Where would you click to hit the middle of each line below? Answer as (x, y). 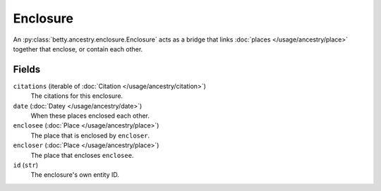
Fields (27, 69)
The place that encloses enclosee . (82, 155)
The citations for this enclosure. (77, 96)
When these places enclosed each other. (90, 116)
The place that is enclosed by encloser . (90, 135)
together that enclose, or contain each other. (78, 49)
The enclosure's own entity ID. (75, 175)
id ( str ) (26, 165)
